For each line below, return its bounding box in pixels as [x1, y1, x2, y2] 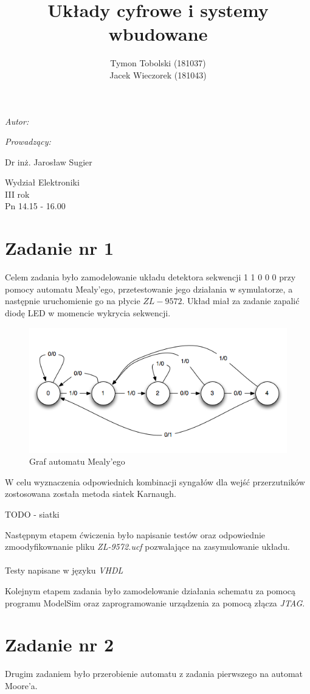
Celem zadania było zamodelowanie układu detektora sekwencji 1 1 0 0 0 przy [5, 271, 296, 283]
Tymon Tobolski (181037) [110, 57, 206, 69]
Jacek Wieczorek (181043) [109, 68, 207, 81]
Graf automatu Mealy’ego [29, 455, 125, 468]
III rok [5, 187, 30, 200]
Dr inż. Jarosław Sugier [5, 155, 92, 168]
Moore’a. [5, 679, 38, 692]
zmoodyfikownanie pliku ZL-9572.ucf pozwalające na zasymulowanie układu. [5, 540, 290, 553]
